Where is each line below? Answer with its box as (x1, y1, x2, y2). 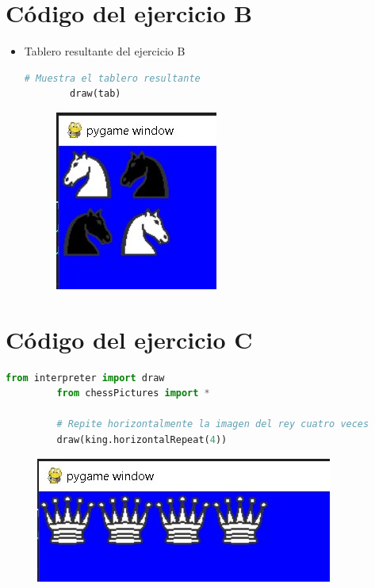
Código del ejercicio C (6, 323, 253, 355)
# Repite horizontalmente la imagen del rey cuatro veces (56, 418, 369, 430)
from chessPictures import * (56, 388, 210, 399)
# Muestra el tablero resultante (24, 72, 201, 84)
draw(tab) (70, 88, 121, 100)
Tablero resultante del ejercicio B (24, 43, 186, 59)
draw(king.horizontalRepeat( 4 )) (56, 434, 228, 445)
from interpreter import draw (6, 372, 165, 384)
